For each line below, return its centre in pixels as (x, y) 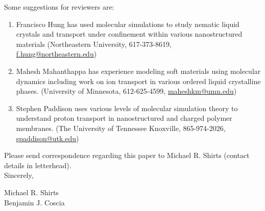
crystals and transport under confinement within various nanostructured (129, 34)
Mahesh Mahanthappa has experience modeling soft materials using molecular (138, 71)
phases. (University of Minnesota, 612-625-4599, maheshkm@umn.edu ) (126, 91)
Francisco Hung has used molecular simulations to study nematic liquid (128, 24)
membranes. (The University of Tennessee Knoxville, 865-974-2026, (121, 128)
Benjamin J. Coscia (34, 202)
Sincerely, (19, 175)
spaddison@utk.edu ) (47, 138)
